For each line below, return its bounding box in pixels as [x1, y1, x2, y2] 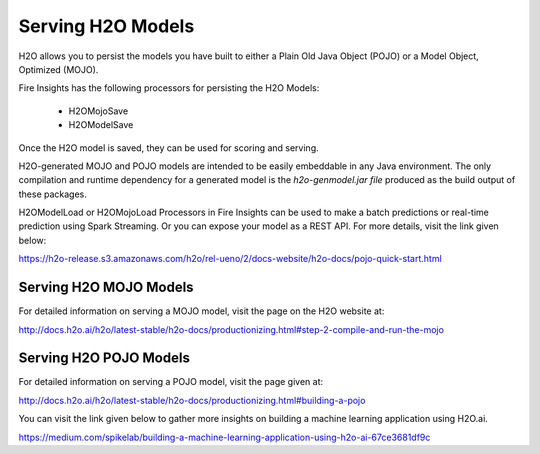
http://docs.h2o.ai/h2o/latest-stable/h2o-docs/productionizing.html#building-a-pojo [18, 394, 366, 406]
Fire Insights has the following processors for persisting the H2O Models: [18, 82, 320, 94]
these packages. [18, 188, 87, 200]
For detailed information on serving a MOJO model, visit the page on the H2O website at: [18, 305, 385, 317]
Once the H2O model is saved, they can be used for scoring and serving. [18, 141, 319, 154]
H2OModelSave [68, 119, 134, 131]
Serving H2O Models [18, 15, 195, 37]
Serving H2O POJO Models [18, 350, 190, 367]
